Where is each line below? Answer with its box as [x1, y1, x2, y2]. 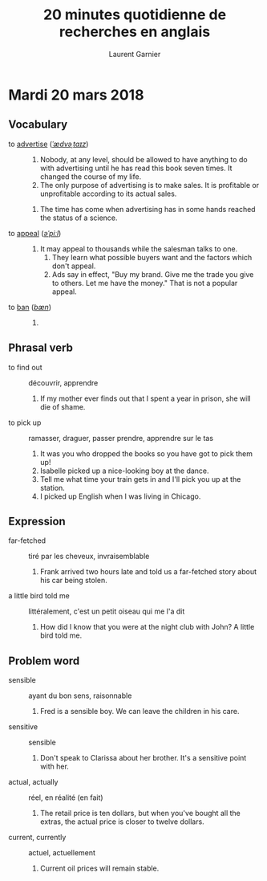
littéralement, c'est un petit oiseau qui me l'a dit [28, 606, 185, 616]
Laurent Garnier [108, 49, 161, 59]
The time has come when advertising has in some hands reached [39, 204, 256, 214]
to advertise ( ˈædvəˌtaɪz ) [8, 139, 89, 149]
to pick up [8, 418, 42, 427]
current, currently [8, 833, 67, 842]
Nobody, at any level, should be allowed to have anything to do [39, 154, 248, 164]
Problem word [8, 654, 80, 667]
